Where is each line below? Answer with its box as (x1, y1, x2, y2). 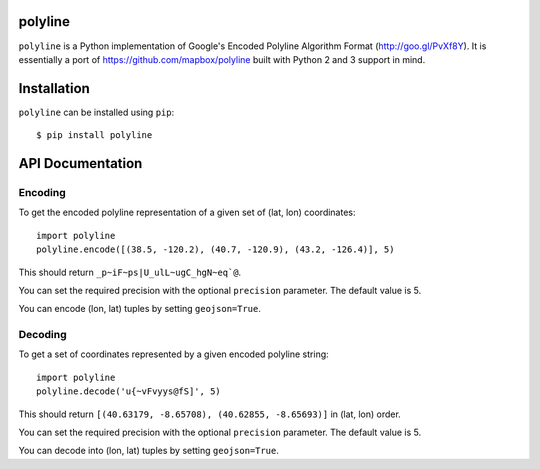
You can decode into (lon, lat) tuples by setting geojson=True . (18, 445, 280, 457)
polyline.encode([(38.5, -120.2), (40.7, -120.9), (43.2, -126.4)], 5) (36, 244, 395, 255)
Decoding (18, 328, 67, 342)
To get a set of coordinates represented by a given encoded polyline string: (18, 348, 329, 360)
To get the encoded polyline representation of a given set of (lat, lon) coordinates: (18, 206, 356, 219)
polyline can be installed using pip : (18, 106, 175, 118)
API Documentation (18, 155, 143, 172)
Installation (18, 80, 90, 97)
